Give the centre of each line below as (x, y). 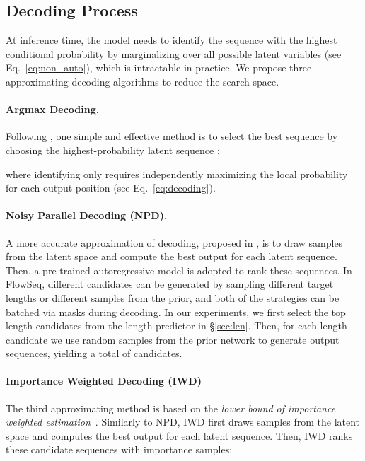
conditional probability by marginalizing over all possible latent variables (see (174, 53)
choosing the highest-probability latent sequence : (113, 150)
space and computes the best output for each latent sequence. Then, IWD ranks (179, 435)
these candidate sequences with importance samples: (119, 449)
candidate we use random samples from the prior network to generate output (173, 339)
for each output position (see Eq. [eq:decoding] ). (111, 188)
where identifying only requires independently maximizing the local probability (177, 174)
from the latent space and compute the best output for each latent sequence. (172, 256)
